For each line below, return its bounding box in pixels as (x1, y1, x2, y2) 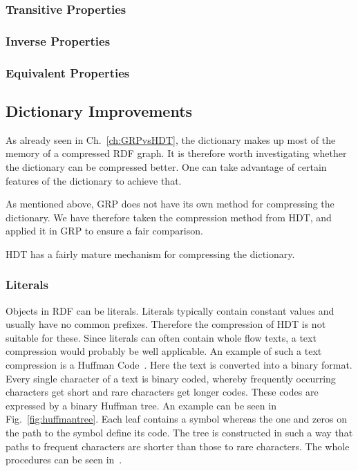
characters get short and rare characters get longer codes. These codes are (6, 385, 319, 399)
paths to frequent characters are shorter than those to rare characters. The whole (6, 438, 350, 453)
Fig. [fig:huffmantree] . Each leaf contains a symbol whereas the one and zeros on (6, 412, 347, 426)
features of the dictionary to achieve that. (6, 173, 182, 187)
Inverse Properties (6, 32, 111, 49)
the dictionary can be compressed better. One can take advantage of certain (6, 159, 327, 174)
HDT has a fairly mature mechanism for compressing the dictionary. (6, 246, 295, 261)
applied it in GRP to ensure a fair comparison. (6, 223, 203, 238)
